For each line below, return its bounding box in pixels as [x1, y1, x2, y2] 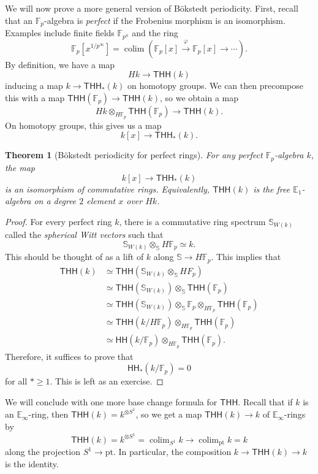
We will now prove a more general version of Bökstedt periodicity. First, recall [5, 2, 298, 14]
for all [5, 375, 28, 388]
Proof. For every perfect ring [5, 215, 112, 227]
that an [5, 13, 33, 26]
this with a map [5, 91, 65, 104]
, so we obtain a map [160, 91, 239, 104]
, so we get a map [135, 408, 202, 421]
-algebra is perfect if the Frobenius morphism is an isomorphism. [44, 13, 286, 26]
